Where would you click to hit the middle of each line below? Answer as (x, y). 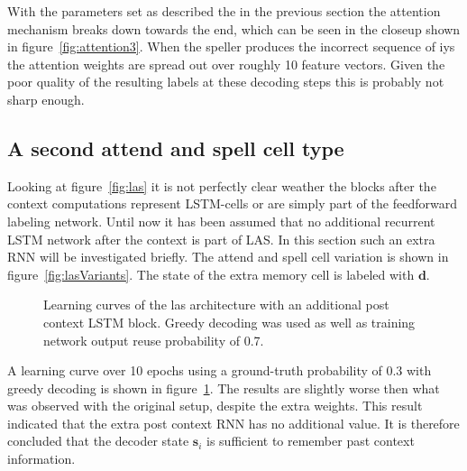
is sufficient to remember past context (311, 441)
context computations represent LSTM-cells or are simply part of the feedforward (232, 203)
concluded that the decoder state (98, 441)
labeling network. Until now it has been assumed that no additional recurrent (221, 221)
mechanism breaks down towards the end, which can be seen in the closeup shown (234, 28)
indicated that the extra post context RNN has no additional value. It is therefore (233, 423)
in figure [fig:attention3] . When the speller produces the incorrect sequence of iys (231, 46)
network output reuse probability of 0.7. (154, 340)
